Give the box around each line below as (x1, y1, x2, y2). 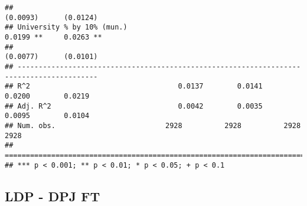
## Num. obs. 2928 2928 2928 (5, 121, 301, 130)
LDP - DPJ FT (5, 187, 100, 205)
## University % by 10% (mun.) (5, 23, 128, 32)
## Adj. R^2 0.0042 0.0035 (5, 102, 263, 110)
